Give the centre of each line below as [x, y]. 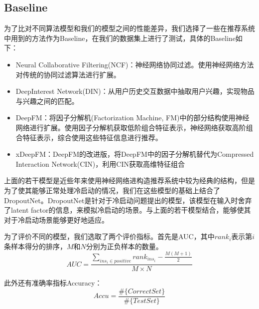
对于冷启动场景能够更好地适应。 [56, 219]
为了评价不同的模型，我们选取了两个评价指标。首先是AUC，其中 [109, 236]
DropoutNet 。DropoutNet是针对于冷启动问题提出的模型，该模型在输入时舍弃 [128, 200]
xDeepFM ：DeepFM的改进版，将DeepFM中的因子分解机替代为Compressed [135, 154]
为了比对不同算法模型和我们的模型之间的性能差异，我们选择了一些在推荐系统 [129, 28]
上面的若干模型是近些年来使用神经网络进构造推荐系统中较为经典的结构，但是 [129, 180]
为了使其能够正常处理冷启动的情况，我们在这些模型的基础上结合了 [112, 190]
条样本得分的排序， [35, 246]
